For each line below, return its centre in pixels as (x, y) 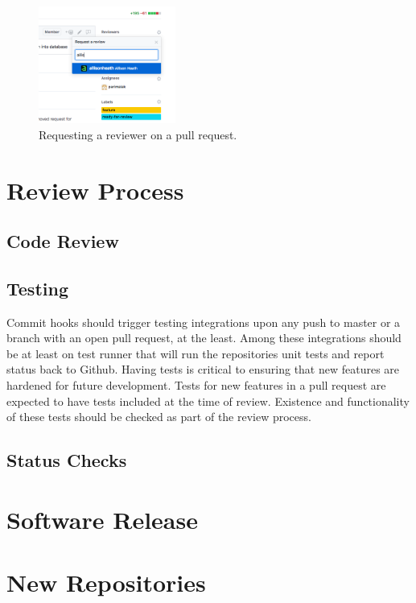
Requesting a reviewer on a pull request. (138, 134)
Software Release (102, 519)
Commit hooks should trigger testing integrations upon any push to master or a (204, 322)
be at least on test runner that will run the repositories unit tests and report (196, 353)
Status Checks (67, 460)
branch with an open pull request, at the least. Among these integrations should (204, 338)
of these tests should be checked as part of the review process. (159, 417)
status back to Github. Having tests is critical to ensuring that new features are (203, 369)
